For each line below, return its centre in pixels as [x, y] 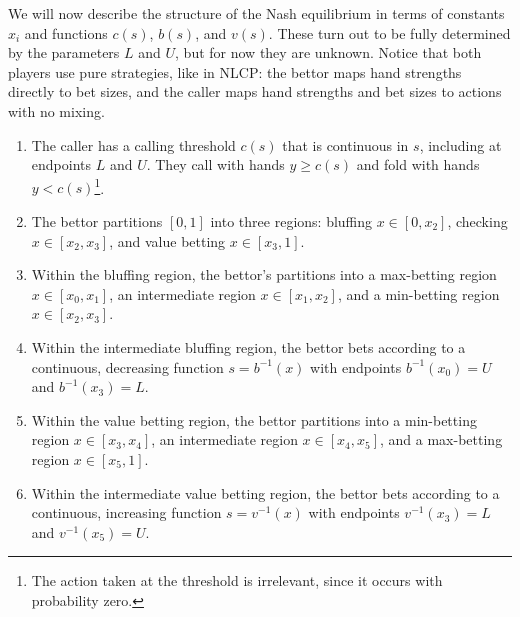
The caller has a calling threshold [133, 144]
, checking [477, 221]
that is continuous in [345, 144]
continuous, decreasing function [127, 366]
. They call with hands [215, 164]
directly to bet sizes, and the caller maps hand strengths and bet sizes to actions [255, 91]
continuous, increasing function [126, 512]
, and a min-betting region [418, 293]
